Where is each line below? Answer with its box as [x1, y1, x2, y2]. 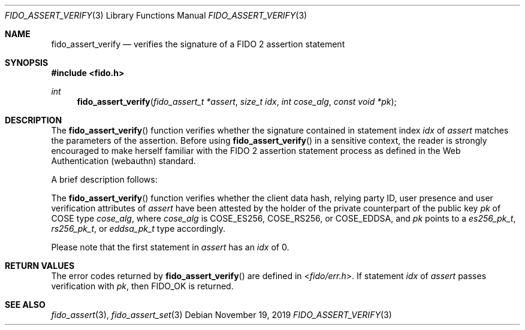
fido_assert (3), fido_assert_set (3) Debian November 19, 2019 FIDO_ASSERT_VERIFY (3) [51, 310, 392, 320]
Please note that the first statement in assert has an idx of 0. [51, 242, 289, 252]
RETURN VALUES [5, 261, 75, 271]
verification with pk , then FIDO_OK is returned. [51, 281, 234, 291]
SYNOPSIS [5, 57, 49, 68]
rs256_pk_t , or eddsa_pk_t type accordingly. [51, 223, 226, 234]
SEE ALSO [5, 299, 46, 310]
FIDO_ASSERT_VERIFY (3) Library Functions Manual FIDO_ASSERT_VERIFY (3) [5, 10, 307, 20]
